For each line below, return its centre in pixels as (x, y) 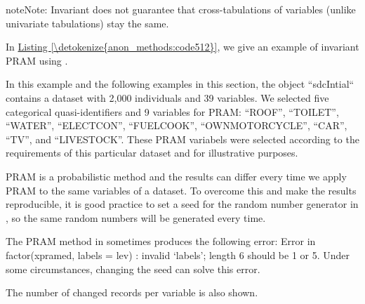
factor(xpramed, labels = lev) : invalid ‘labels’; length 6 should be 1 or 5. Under (178, 255)
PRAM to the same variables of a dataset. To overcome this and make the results (181, 190)
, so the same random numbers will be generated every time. (136, 217)
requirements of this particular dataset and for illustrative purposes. (152, 153)
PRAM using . (37, 60)
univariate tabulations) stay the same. (87, 23)
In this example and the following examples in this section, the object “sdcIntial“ (180, 84)
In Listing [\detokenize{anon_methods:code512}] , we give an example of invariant (182, 47)
